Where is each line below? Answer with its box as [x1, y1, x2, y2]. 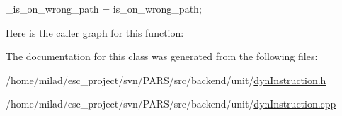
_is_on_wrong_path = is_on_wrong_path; [6, 1, 202, 16]
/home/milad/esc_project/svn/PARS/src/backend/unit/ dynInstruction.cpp [6, 96, 336, 111]
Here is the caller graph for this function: [6, 25, 184, 40]
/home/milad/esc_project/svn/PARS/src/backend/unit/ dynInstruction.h [6, 72, 326, 87]
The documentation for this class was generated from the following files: [6, 49, 318, 64]
